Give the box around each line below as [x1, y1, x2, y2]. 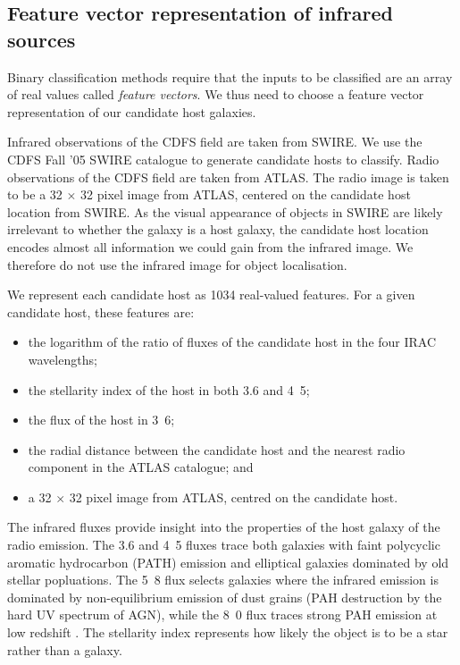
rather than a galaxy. [7, 640, 122, 659]
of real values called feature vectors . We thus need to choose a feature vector [7, 85, 424, 104]
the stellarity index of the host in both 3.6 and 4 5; [28, 380, 310, 399]
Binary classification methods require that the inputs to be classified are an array [7, 67, 453, 86]
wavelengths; [28, 349, 97, 368]
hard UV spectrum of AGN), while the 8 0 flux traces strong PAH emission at [7, 605, 438, 624]
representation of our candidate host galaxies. [7, 102, 256, 121]
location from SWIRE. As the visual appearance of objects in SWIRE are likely [7, 202, 443, 221]
